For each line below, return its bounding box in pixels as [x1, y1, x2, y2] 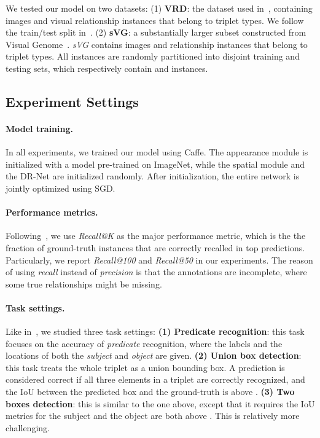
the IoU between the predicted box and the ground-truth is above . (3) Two [6, 385, 295, 398]
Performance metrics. [6, 206, 98, 219]
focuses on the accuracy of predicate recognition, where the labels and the [6, 337, 283, 350]
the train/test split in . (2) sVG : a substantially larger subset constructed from [6, 26, 306, 39]
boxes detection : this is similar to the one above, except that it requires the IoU [6, 397, 315, 410]
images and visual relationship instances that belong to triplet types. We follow [6, 14, 304, 26]
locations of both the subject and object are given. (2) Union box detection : [6, 349, 302, 362]
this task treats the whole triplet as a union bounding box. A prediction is [6, 361, 285, 373]
